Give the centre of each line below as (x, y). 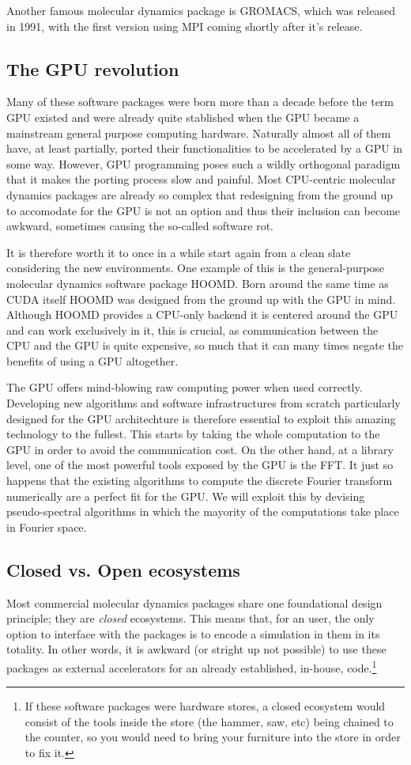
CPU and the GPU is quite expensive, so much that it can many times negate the (205, 345)
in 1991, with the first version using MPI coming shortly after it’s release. (185, 26)
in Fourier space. (47, 526)
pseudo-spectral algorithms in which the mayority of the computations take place (203, 511)
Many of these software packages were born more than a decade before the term (200, 102)
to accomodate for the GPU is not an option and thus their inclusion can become (204, 210)
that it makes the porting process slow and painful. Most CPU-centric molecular (201, 179)
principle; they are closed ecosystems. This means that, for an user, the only (190, 618)
